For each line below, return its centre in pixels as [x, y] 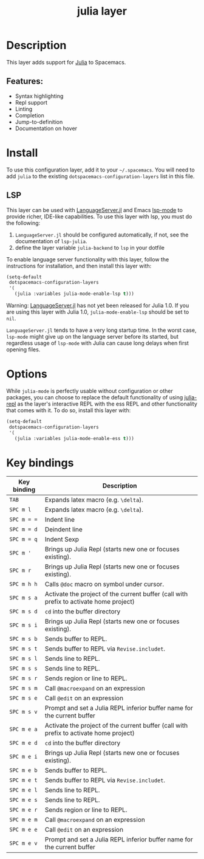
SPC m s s [23, 669]
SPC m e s [23, 800]
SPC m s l [23, 659]
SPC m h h [23, 584]
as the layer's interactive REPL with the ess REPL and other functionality [107, 404]
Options [27, 374]
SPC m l [20, 510]
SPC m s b [23, 639]
